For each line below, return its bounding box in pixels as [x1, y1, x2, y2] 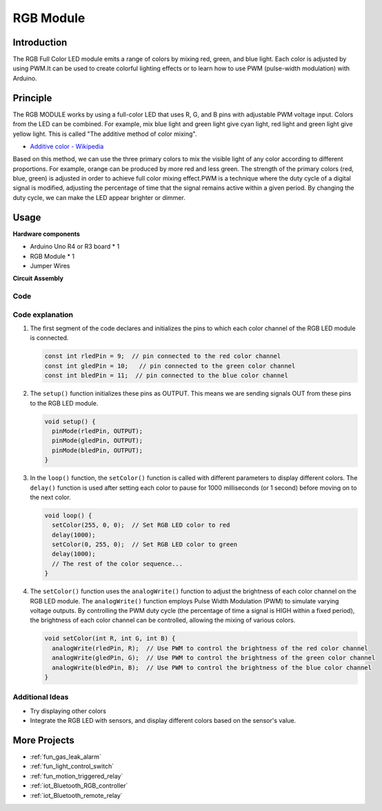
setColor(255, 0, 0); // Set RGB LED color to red [52, 521, 230, 529]
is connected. [30, 334, 69, 342]
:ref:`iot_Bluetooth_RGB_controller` [30, 781, 128, 790]
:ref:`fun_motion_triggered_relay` [30, 772, 123, 780]
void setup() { [44, 417, 96, 425]
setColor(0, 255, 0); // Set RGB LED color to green [52, 541, 238, 548]
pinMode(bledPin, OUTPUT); [52, 446, 143, 454]
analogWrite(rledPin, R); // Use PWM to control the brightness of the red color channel [52, 644, 368, 652]
